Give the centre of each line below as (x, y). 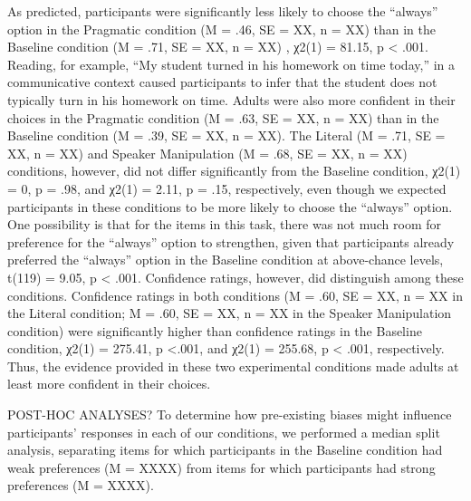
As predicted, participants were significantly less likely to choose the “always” (223, 11)
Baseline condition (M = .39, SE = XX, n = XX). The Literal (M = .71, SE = (226, 135)
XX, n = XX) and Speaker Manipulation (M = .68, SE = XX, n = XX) (207, 153)
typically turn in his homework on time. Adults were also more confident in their (231, 99)
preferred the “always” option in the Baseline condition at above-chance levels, (226, 260)
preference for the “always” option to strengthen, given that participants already (231, 241)
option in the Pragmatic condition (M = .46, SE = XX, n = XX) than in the (221, 29)
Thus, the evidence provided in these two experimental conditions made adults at (233, 366)
